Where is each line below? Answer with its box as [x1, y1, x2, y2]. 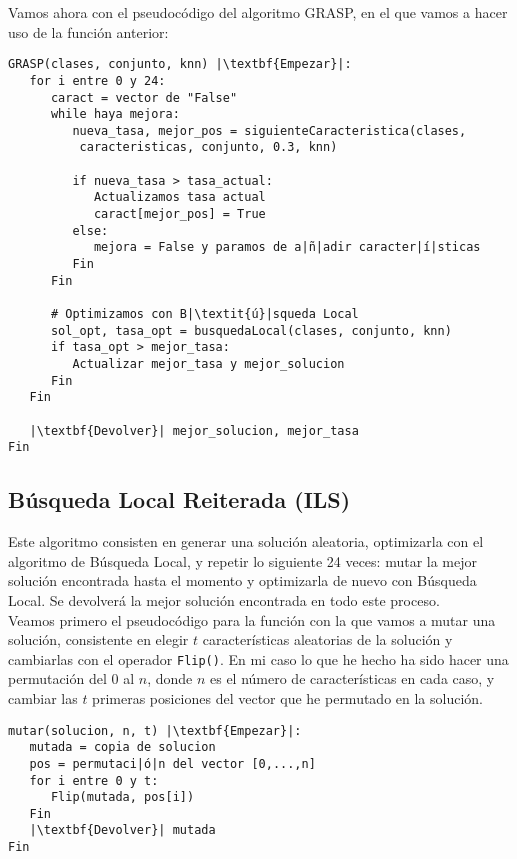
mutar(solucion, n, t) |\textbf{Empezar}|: [8, 723, 302, 738]
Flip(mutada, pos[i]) [50, 790, 195, 805]
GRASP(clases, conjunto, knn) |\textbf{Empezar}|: [8, 57, 352, 72]
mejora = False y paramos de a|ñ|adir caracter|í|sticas [93, 240, 481, 255]
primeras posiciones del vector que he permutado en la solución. [92, 687, 484, 708]
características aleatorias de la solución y [202, 629, 453, 650]
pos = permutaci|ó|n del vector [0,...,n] [29, 756, 316, 771]
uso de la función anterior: [8, 21, 169, 42]
